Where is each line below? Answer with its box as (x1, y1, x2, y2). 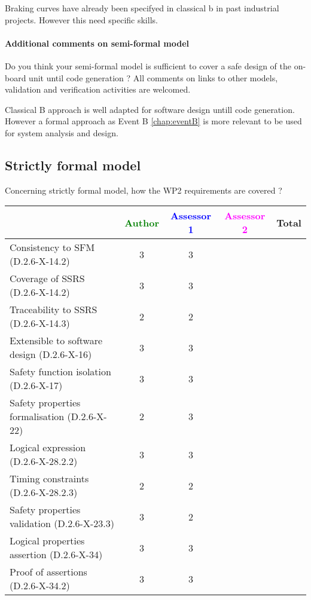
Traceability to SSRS (10, 302, 97, 317)
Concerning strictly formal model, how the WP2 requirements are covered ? (5, 183, 282, 196)
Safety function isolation (10, 365, 111, 379)
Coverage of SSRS (10, 271, 85, 286)
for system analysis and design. (5, 126, 118, 139)
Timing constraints (10, 472, 89, 486)
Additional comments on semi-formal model (5, 36, 190, 49)
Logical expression (10, 440, 86, 455)
